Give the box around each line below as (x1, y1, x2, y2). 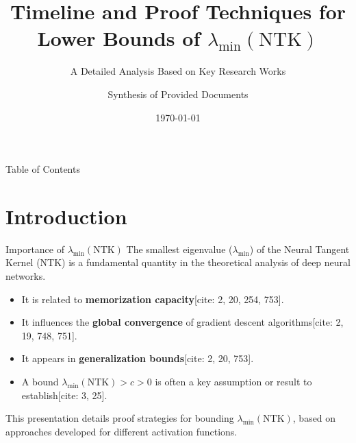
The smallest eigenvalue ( (126, 241, 233, 256)
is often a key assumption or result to (155, 374, 312, 388)
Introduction (5, 202, 127, 230)
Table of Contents (5, 162, 80, 176)
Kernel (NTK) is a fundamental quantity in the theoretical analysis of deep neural (5, 255, 351, 270)
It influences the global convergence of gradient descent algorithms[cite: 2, (21, 315, 344, 329)
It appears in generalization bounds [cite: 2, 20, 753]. (21, 351, 254, 366)
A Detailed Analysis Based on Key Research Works (70, 64, 286, 78)
